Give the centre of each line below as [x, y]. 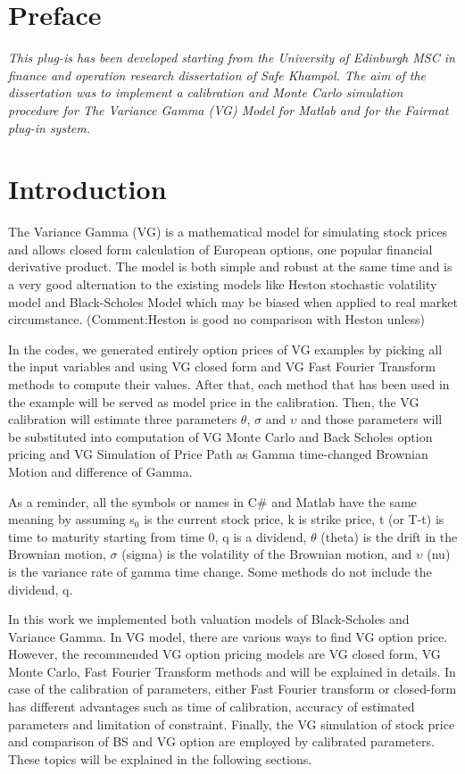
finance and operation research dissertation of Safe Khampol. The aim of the [217, 75]
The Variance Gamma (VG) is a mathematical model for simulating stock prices [228, 232]
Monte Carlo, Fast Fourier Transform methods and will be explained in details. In [232, 671]
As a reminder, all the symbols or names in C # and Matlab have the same [212, 501]
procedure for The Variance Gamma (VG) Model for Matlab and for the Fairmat [228, 109]
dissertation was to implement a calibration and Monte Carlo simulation [206, 92]
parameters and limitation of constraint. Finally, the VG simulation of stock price [232, 724]
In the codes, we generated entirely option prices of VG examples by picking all [225, 349]
